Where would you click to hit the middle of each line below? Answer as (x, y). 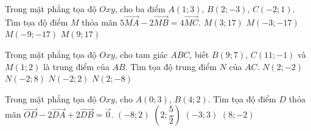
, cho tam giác (141, 54)
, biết (199, 54)
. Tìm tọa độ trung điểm (171, 66)
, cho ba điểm (140, 9)
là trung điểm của (76, 66)
